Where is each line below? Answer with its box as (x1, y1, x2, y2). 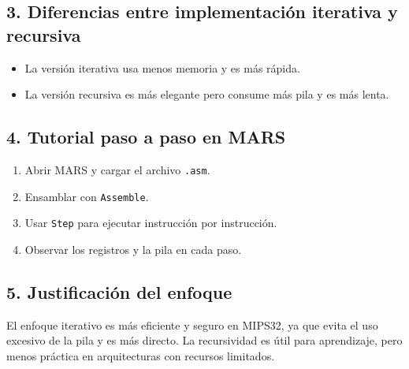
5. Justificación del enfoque (6, 279, 232, 304)
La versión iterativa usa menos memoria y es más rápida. (24, 59, 300, 76)
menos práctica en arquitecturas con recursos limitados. (6, 347, 275, 363)
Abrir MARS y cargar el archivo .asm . (24, 161, 210, 177)
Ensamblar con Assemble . (24, 188, 149, 204)
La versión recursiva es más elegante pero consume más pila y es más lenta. (24, 86, 389, 102)
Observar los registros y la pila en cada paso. (24, 240, 242, 257)
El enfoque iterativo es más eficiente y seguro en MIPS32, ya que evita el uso (6, 316, 378, 333)
